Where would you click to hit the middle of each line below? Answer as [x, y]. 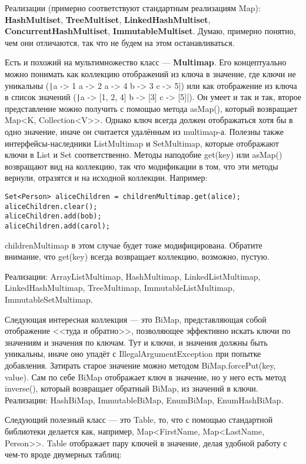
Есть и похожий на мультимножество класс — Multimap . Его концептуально [146, 62]
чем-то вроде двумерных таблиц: [63, 454]
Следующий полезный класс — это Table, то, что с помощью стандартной [139, 420]
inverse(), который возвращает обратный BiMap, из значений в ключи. [132, 388]
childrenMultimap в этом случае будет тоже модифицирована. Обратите [134, 245]
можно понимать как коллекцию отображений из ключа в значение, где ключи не [150, 73]
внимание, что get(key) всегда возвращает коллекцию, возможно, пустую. [137, 256]
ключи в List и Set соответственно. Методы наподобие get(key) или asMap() [144, 155]
